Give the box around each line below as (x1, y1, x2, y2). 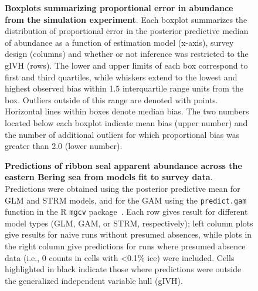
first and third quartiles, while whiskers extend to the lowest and (5, 70, 237, 83)
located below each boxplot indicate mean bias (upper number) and (5, 116, 248, 128)
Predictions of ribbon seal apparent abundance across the (5, 159, 242, 171)
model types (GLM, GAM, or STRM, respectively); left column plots (5, 216, 253, 229)
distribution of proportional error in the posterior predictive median (5, 25, 249, 37)
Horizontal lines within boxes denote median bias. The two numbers (5, 105, 249, 117)
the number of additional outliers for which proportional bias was (5, 128, 240, 140)
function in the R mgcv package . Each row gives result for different (5, 205, 248, 218)
